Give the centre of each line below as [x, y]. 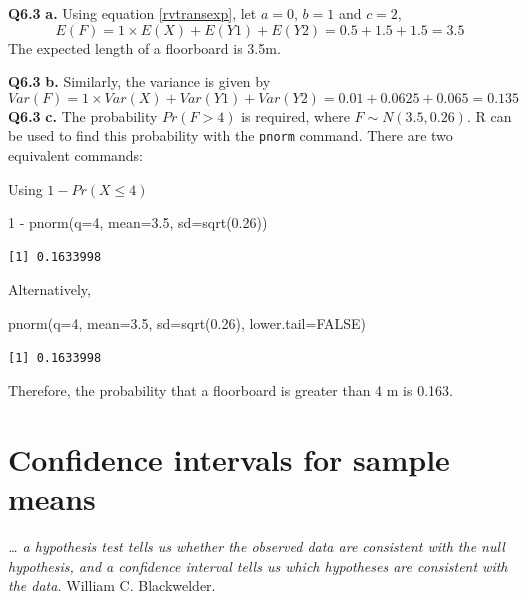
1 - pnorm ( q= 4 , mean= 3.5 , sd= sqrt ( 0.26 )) [138, 222]
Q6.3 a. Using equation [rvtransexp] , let [132, 13]
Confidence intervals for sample [229, 458]
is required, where [295, 115]
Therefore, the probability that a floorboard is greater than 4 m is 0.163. [230, 390]
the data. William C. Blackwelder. [112, 585]
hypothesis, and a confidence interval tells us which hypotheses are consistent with [258, 565]
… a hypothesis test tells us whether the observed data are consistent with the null [256, 546]
